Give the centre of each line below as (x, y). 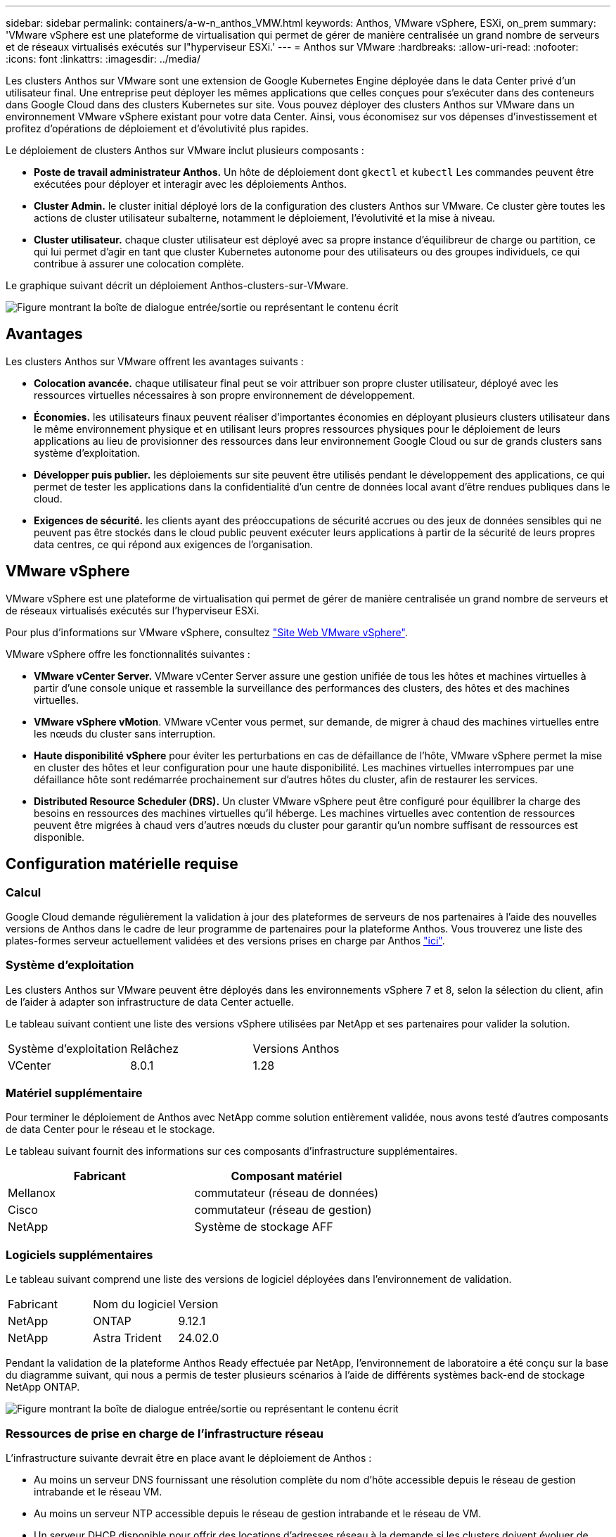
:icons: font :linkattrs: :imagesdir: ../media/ (103, 59)
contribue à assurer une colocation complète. (139, 264)
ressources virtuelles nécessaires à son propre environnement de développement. (225, 395)
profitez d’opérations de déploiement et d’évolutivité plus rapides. (157, 128)
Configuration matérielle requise (122, 864)
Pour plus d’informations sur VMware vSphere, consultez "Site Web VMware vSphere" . (207, 632)
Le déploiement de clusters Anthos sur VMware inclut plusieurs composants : (185, 150)
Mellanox (32, 1193)
